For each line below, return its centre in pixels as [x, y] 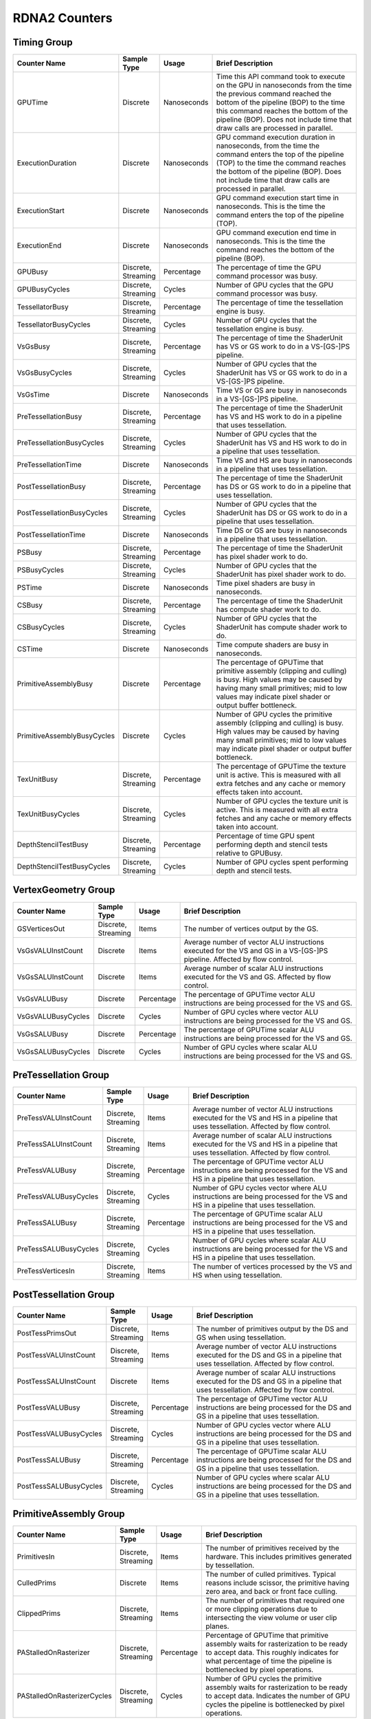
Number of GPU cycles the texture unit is [282, 801]
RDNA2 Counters [63, 18]
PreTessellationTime [49, 465]
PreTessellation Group [61, 1075]
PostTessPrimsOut [47, 1333]
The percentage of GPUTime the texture [281, 767]
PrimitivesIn [36, 1557]
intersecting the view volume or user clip [271, 1618]
